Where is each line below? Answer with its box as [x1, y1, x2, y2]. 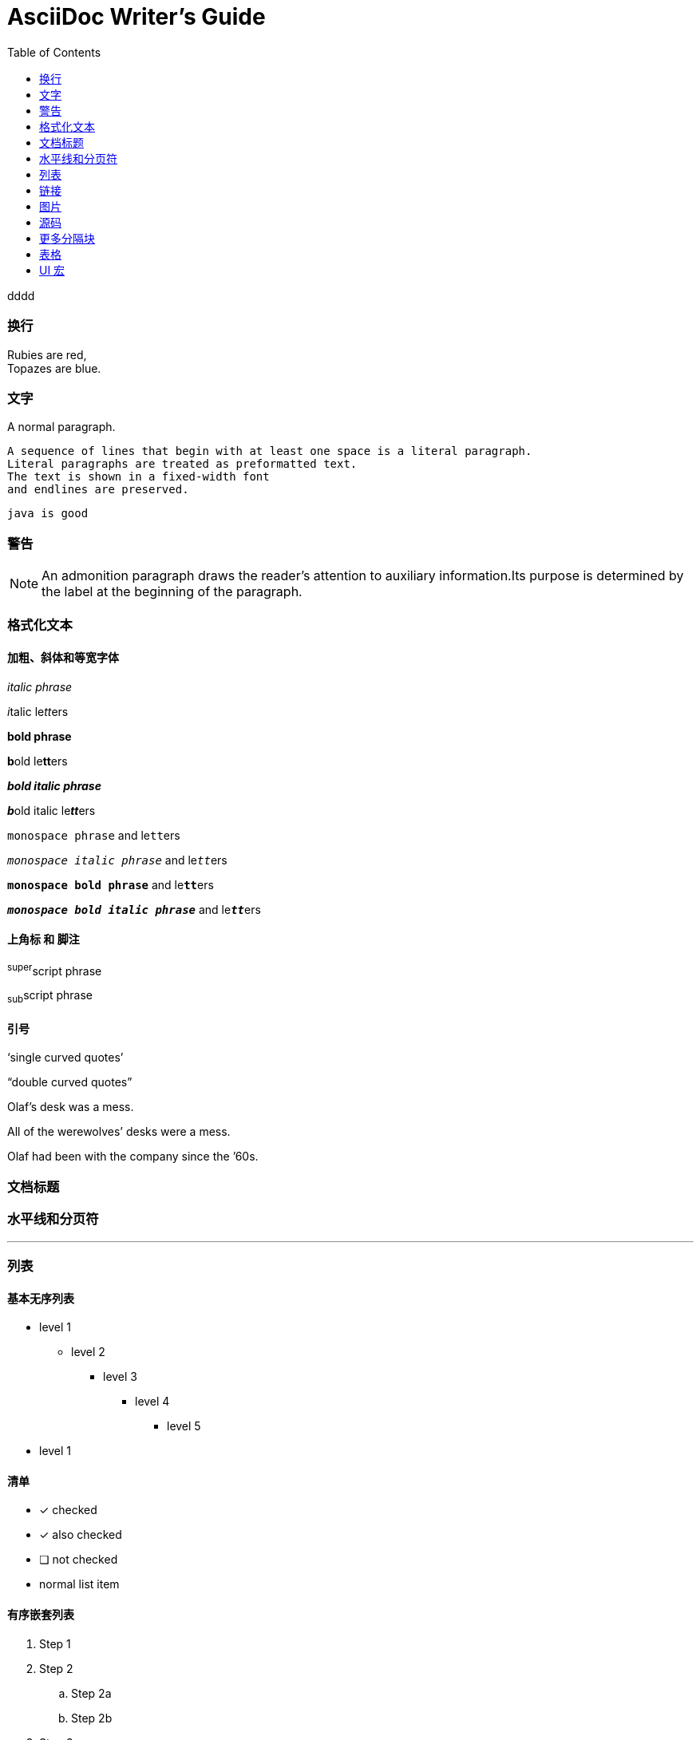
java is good [7, 507, 89, 520]
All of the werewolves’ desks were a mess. [7, 1125, 231, 1139]
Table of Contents [7, 45, 101, 59]
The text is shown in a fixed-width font [7, 470, 270, 484]
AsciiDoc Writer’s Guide [7, 3, 266, 30]
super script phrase [7, 961, 102, 978]
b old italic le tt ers [7, 803, 96, 817]
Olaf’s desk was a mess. [7, 1100, 134, 1114]
